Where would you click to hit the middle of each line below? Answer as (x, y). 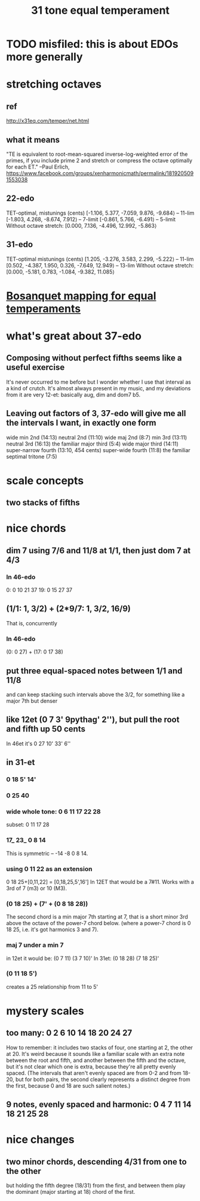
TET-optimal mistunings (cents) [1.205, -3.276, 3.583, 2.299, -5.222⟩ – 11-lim (100, 259)
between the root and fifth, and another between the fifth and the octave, (96, 1060)
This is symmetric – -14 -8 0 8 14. (47, 853)
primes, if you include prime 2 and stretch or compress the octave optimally (99, 160)
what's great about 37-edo (74, 336)
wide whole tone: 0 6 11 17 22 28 (53, 811)
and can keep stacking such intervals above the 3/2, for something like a (96, 694)
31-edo (20, 244)
